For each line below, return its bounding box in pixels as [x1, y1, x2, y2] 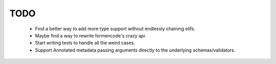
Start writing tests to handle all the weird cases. [35, 40, 135, 46]
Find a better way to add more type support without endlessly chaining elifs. [35, 26, 196, 32]
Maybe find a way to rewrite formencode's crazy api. [35, 32, 147, 38]
